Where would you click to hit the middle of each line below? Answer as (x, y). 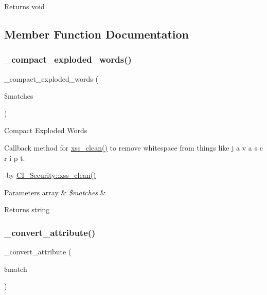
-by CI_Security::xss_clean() (50, 175)
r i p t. (15, 158)
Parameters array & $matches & (55, 192)
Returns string (27, 209)
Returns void (24, 6)
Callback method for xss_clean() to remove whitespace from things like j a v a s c (133, 147)
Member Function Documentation (97, 34)
